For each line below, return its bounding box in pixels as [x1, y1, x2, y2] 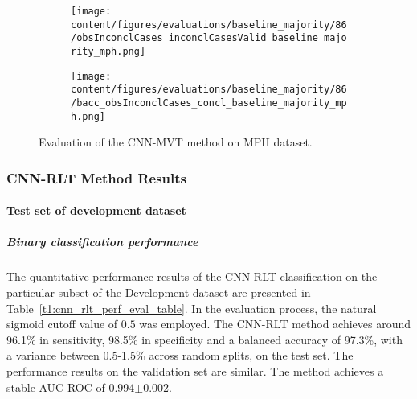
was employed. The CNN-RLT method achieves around [139, 315, 411, 332]
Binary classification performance [6, 233, 198, 250]
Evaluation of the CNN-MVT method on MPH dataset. [39, 134, 313, 150]
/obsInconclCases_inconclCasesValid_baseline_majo [71, 32, 347, 44]
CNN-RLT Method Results [6, 167, 187, 187]
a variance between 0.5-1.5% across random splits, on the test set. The [6, 347, 354, 364]
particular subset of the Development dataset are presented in [6, 284, 311, 301]
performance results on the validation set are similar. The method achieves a [6, 363, 384, 379]
